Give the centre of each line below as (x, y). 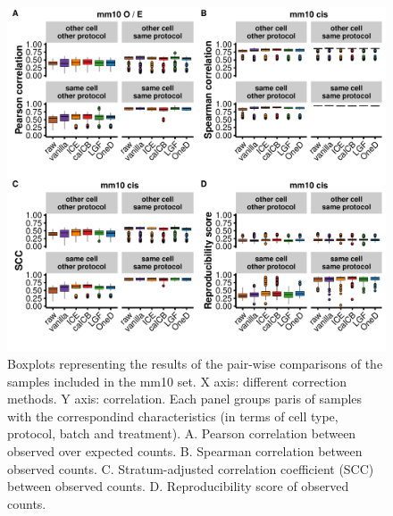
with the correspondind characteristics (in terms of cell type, (173, 416)
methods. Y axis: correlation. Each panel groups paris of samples (185, 399)
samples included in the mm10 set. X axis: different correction (177, 381)
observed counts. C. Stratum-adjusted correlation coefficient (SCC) (191, 468)
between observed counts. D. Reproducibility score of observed (178, 486)
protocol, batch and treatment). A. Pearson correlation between (182, 433)
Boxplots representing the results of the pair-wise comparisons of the (195, 364)
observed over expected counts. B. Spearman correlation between (185, 451)
